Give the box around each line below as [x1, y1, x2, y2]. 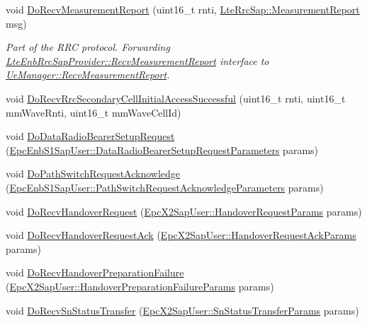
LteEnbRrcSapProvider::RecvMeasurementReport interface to [6, 53, 269, 68]
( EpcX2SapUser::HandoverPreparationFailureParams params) [6, 278, 274, 293]
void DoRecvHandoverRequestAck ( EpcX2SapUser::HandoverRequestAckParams [6, 228, 356, 242]
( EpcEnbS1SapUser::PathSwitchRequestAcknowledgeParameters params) [6, 180, 324, 194]
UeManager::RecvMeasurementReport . [6, 67, 170, 82]
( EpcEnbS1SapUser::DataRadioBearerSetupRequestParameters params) [6, 142, 319, 157]
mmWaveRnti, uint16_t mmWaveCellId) [6, 105, 181, 119]
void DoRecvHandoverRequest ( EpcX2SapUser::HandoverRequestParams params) [6, 204, 362, 218]
